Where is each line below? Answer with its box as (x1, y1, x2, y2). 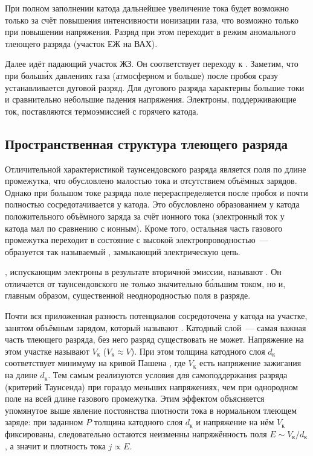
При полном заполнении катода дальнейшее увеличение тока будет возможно (5, 2, 289, 14)
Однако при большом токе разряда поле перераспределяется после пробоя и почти (5, 186, 308, 198)
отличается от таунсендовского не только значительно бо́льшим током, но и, (5, 277, 286, 290)
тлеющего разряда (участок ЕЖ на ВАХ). (5, 37, 158, 49)
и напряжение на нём (196, 416, 274, 428)
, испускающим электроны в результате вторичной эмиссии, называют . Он (5, 265, 282, 278)
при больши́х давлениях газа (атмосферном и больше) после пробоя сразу (5, 69, 278, 81)
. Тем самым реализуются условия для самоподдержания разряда (48, 369, 288, 381)
